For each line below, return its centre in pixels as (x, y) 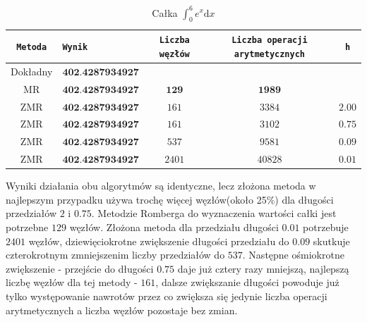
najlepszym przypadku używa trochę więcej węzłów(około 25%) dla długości (170, 199)
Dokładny (32, 71)
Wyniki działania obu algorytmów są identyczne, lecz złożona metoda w (161, 186)
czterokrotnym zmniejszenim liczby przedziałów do (115, 255)
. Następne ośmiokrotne (293, 255)
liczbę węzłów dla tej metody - (72, 282)
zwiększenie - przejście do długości (80, 268)
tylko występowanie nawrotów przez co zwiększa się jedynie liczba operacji (167, 296)
